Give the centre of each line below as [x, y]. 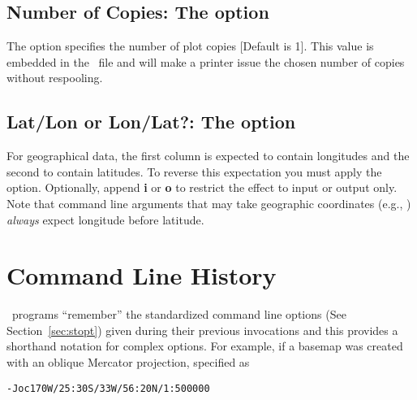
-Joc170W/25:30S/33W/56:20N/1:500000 [108, 388]
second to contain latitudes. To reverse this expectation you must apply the [194, 171]
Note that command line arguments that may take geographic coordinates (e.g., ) [209, 203]
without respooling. [55, 78]
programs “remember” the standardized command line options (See [179, 314]
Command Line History [142, 275]
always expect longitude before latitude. [105, 219]
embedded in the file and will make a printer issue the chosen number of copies [206, 61]
